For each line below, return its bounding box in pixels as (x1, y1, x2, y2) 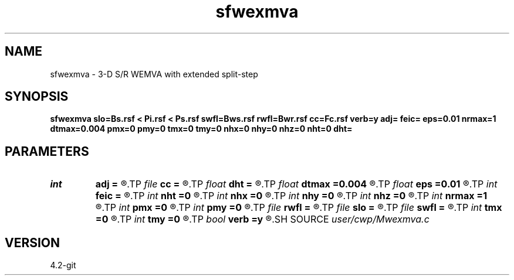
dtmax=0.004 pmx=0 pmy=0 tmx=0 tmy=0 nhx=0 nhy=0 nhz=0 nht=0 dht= (50, 124, 353, 134)
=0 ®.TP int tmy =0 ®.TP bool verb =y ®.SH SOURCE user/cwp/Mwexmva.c (95, 213, 430, 226)
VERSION (5, 235, 60, 250)
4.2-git (50, 260, 76, 271)
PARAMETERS (5, 144, 89, 159)
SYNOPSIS (5, 89, 69, 104)
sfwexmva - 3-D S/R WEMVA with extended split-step (50, 69, 258, 79)
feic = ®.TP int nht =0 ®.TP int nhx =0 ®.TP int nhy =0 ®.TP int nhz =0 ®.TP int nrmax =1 (95, 190, 488, 202)
